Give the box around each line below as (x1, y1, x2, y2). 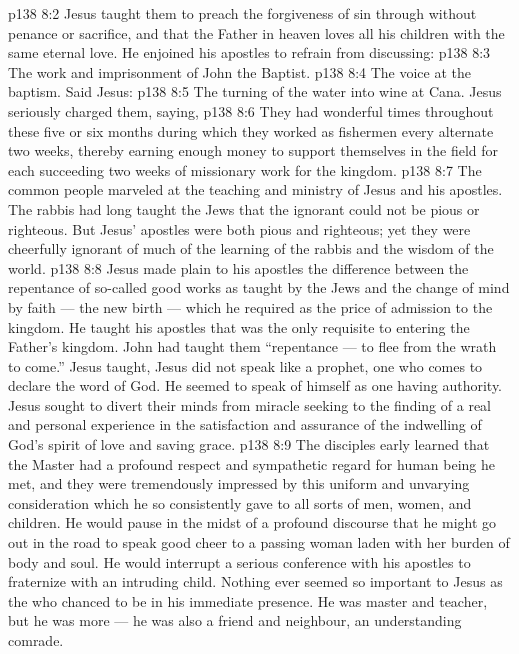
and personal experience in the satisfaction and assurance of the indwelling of (8, 414, 482, 435)
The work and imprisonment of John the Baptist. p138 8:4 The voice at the (8, 61, 471, 82)
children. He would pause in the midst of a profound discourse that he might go (8, 512, 497, 533)
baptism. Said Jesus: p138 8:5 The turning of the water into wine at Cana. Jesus (8, 81, 502, 102)
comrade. (8, 630, 64, 650)
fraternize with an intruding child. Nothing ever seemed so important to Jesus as (8, 571, 503, 592)
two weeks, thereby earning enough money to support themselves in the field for (8, 140, 499, 161)
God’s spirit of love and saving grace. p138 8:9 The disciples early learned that (8, 434, 490, 455)
